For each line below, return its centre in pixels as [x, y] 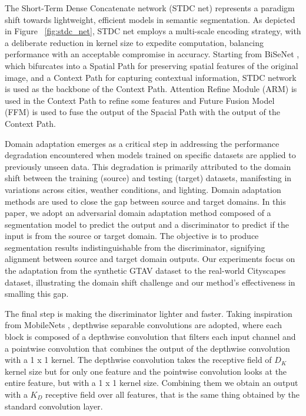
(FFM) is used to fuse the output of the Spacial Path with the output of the [142, 112]
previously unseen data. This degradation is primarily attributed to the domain [148, 166]
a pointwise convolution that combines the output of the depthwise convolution [147, 348]
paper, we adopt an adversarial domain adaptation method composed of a [138, 213]
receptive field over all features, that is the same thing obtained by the [173, 394]
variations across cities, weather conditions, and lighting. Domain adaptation [143, 189]
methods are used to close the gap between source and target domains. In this [145, 201]
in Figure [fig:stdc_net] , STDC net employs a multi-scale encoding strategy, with [153, 31]
